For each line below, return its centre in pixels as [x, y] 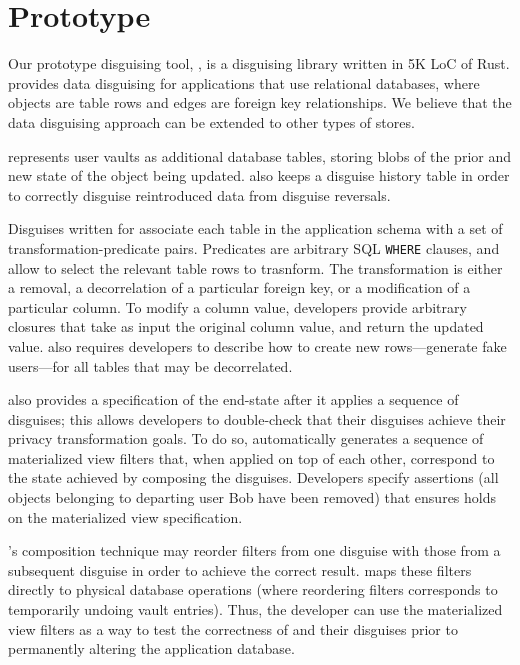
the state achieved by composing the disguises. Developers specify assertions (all [253, 477]
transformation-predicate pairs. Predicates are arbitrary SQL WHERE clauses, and [254, 247]
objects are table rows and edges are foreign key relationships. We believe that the [260, 102]
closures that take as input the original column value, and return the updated [246, 326]
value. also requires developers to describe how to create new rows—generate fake [257, 345]
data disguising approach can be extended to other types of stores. [211, 121]
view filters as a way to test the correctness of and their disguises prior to [233, 628]
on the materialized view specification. [125, 516]
